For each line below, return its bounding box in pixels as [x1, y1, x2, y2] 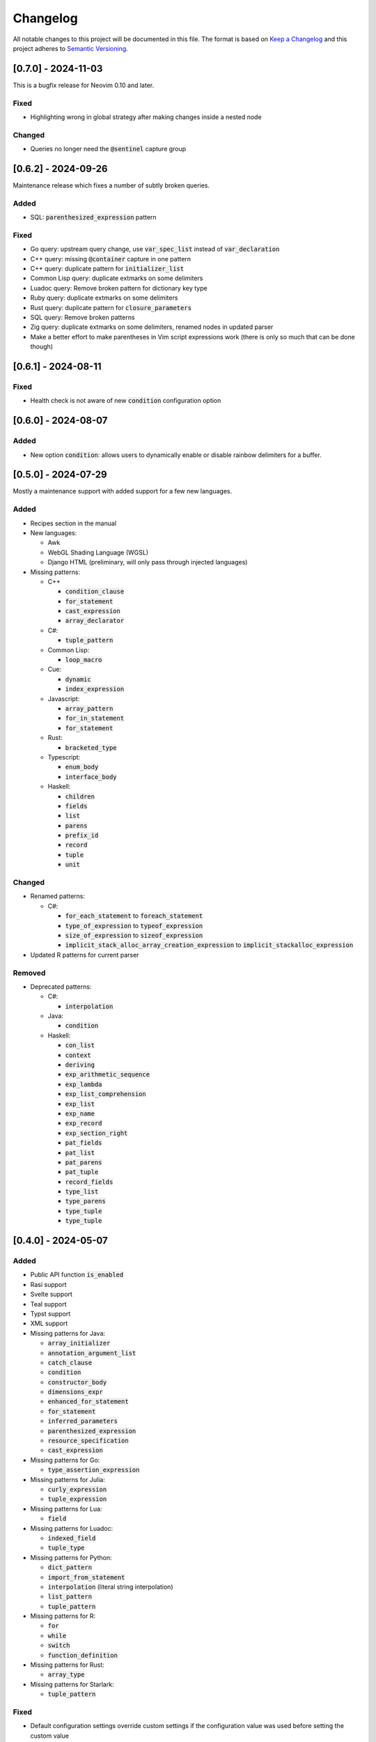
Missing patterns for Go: [30, 1456, 100, 1464]
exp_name [65, 1109, 95, 1118]
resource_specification [47, 1437, 129, 1445]
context [65, 1051, 92, 1059]
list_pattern [47, 1593, 93, 1601]
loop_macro [65, 656, 102, 664]
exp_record [65, 1119, 102, 1127]
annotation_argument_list [47, 1349, 136, 1357]
